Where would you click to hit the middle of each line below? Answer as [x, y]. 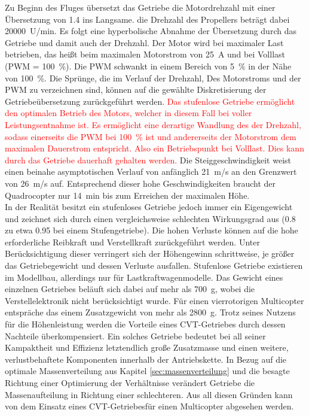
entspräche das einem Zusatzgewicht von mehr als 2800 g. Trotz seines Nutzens [150, 312]
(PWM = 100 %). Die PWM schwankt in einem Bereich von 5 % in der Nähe [148, 66]
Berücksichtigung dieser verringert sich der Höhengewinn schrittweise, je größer [150, 253]
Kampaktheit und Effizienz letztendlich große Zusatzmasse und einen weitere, [147, 347]
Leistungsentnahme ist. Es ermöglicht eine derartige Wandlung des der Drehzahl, [153, 124]
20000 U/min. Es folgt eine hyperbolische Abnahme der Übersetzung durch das [151, 31]
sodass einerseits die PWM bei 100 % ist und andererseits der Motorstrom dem [151, 136]
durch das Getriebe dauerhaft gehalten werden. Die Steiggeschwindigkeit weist [148, 160]
